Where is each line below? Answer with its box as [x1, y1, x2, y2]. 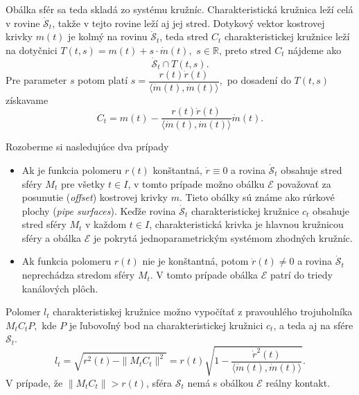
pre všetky [60, 176, 105, 191]
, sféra [146, 375, 173, 389]
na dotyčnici [6, 42, 58, 57]
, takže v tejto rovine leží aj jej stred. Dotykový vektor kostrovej [52, 15, 325, 30]
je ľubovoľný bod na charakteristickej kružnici [69, 317, 263, 332]
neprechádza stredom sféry [21, 267, 135, 282]
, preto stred [218, 42, 272, 57]
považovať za [277, 176, 331, 191]
